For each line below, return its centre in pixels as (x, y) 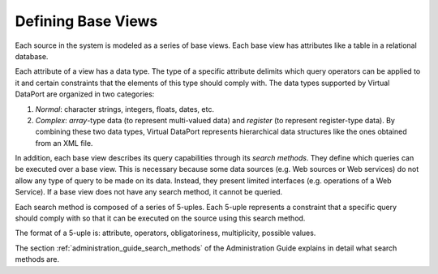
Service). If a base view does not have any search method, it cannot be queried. (149, 192)
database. (32, 56)
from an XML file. (64, 143)
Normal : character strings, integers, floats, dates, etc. (125, 109)
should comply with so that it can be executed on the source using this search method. (160, 218)
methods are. (37, 259)
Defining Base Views (86, 21)
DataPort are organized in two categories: (85, 94)
